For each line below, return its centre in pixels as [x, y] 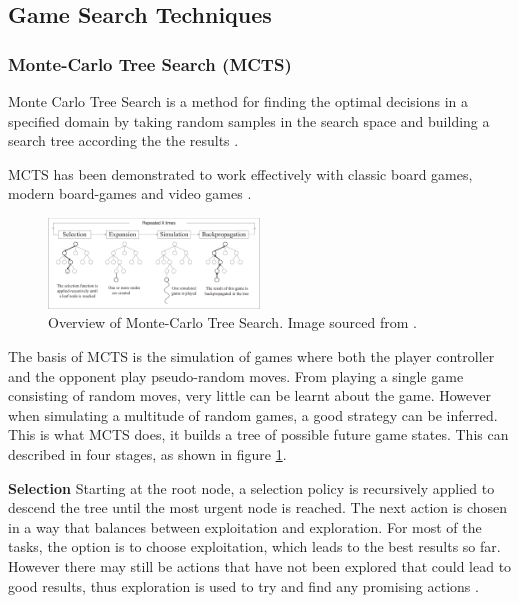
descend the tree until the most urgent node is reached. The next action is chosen [257, 507]
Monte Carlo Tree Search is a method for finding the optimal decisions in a [238, 101]
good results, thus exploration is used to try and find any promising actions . [243, 585]
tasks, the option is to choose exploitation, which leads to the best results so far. [254, 546]
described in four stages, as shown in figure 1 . [147, 454]
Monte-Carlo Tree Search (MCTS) [150, 63]
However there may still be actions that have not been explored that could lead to [260, 565]
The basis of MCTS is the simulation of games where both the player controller [251, 356]
